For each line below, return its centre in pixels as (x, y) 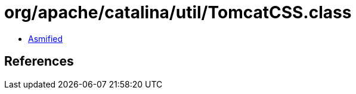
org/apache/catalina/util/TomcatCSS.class (178, 12)
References (39, 61)
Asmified (46, 38)
